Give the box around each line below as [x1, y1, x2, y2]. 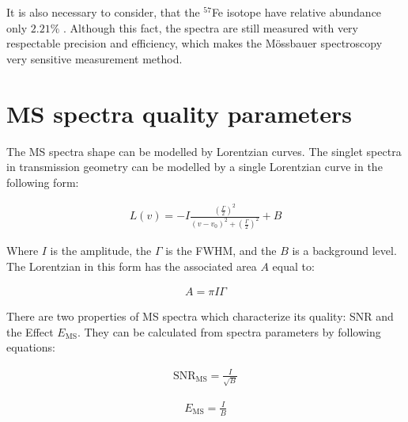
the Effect [6, 323, 54, 340]
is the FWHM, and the [165, 242, 277, 259]
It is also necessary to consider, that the [6, 4, 200, 20]
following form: [6, 173, 79, 190]
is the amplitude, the [50, 242, 152, 259]
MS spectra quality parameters [6, 97, 352, 129]
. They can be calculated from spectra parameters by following [77, 323, 381, 340]
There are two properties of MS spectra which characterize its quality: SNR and [6, 308, 394, 325]
